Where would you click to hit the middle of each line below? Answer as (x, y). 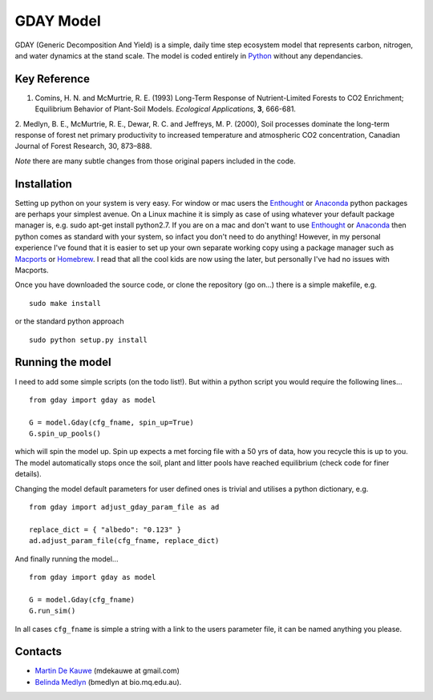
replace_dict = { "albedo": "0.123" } (105, 529)
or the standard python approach (69, 321)
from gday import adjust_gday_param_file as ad (124, 507)
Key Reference (52, 79)
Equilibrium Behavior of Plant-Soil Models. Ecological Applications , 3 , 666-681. (166, 109)
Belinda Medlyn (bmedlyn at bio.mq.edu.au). (108, 682)
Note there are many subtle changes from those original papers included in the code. (155, 161)
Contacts (38, 652)
